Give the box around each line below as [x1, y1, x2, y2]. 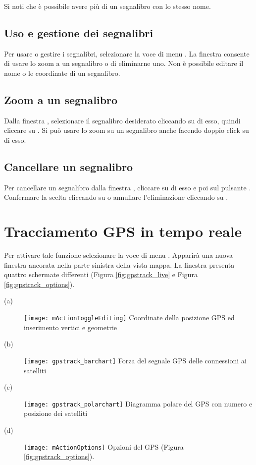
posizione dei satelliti [24, 408, 88, 418]
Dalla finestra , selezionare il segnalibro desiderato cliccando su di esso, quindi [4, 115, 241, 125]
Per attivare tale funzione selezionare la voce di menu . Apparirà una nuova [4, 250, 233, 260]
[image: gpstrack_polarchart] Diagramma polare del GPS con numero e [24, 398, 253, 408]
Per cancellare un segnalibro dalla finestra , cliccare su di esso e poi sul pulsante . [4, 182, 251, 192]
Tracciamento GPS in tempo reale [4, 221, 242, 241]
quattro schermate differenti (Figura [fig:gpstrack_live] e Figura [4, 269, 198, 280]
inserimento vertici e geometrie [24, 322, 117, 332]
